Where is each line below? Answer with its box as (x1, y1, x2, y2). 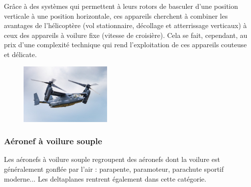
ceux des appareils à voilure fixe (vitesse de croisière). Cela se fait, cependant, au (4, 30, 248, 40)
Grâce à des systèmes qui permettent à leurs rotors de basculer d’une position (4, 1, 238, 11)
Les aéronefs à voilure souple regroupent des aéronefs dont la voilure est (4, 154, 220, 164)
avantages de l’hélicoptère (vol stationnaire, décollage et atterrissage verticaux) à (4, 20, 247, 31)
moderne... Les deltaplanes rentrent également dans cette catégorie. (4, 173, 206, 184)
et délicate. (4, 49, 37, 59)
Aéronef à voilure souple (4, 135, 102, 147)
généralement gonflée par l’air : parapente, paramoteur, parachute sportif (4, 164, 224, 174)
